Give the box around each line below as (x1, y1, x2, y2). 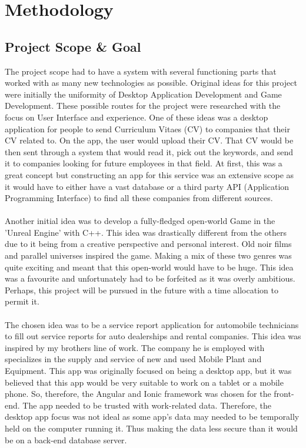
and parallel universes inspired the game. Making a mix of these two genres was (5, 249, 292, 262)
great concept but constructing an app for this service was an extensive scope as (5, 168, 294, 180)
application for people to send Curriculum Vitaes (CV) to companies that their (5, 122, 290, 135)
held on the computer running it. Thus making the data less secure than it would (5, 422, 298, 434)
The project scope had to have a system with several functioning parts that (5, 65, 277, 77)
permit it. (5, 295, 39, 307)
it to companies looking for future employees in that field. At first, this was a (5, 157, 282, 169)
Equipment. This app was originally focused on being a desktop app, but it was (5, 365, 292, 377)
